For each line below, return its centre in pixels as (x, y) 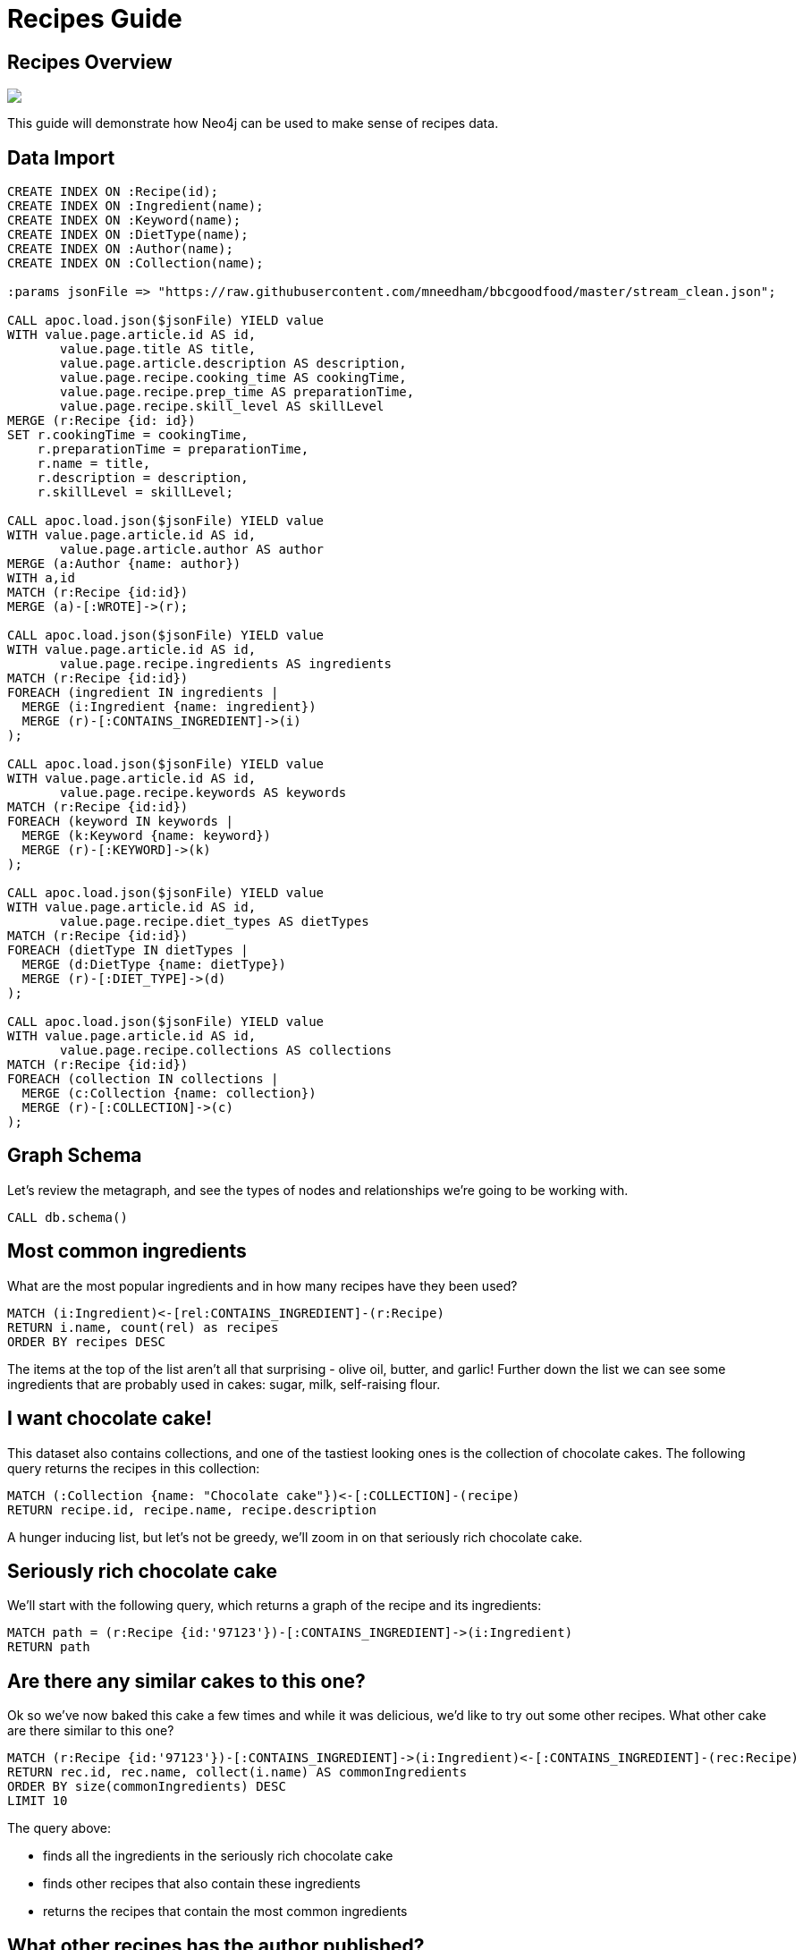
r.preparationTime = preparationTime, (173, 449)
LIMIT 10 (38, 1801)
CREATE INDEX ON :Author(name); (120, 249)
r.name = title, (94, 464)
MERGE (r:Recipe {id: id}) (101, 421)
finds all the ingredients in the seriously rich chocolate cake (218, 1856)
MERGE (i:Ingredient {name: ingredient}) (169, 707)
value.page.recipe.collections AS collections (226, 1051)
